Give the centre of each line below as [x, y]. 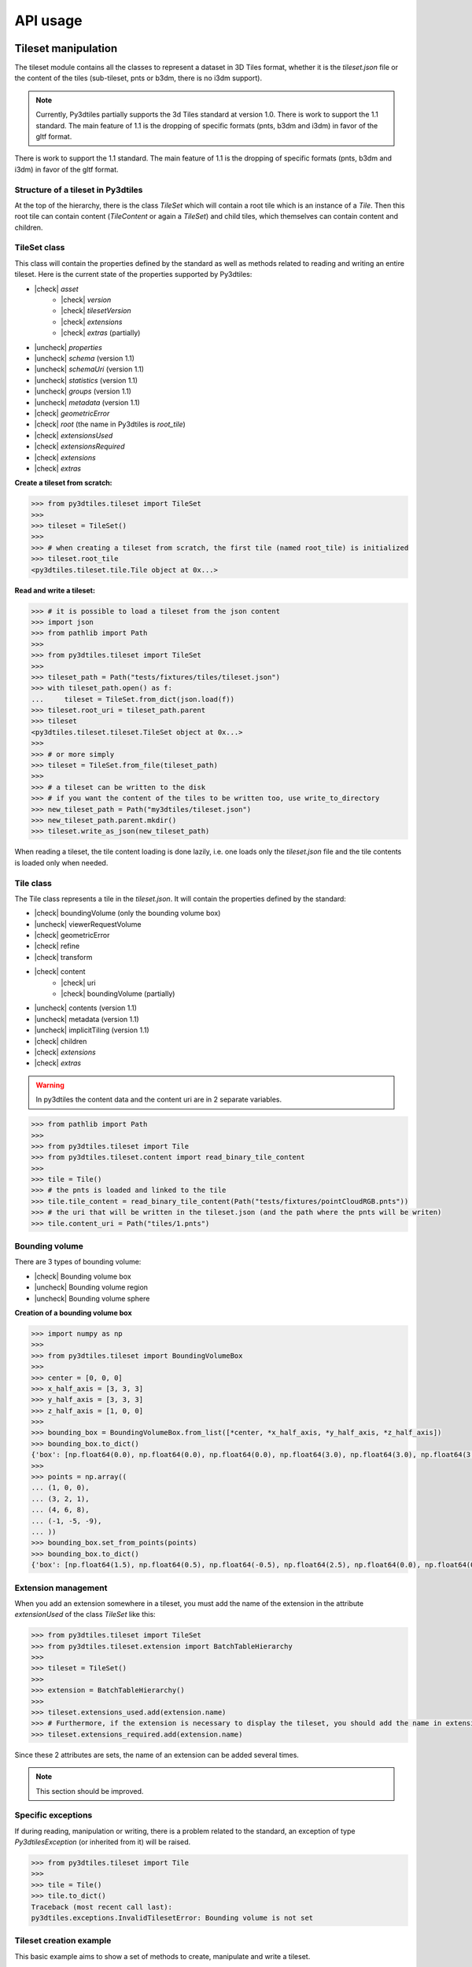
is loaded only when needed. [61, 862]
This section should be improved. [90, 1791]
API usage [48, 20]
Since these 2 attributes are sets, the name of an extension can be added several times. [157, 1755]
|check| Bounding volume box [83, 1276]
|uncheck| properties [68, 347]
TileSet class [40, 248]
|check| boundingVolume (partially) [118, 994]
